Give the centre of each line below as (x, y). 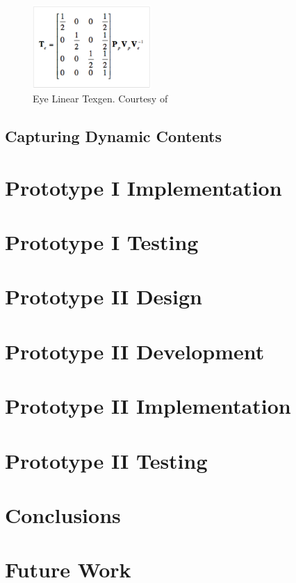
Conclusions (63, 514)
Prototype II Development (135, 351)
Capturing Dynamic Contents (114, 136)
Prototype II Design (104, 296)
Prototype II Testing (106, 460)
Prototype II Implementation (148, 406)
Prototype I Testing (102, 242)
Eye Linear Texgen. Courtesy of (100, 99)
